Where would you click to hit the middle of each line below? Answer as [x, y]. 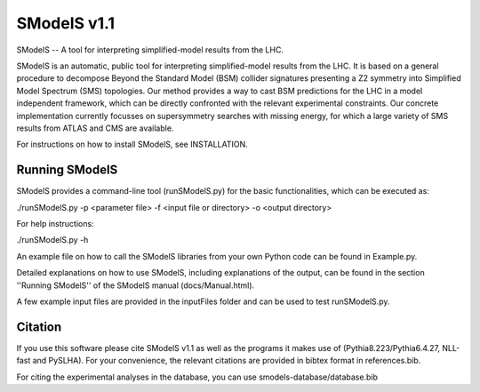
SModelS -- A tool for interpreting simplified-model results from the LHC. [150, 50]
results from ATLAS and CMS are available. [95, 128]
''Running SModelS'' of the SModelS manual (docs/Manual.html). [136, 285]
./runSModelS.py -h [52, 240]
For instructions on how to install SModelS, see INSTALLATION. [132, 144]
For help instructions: [55, 223]
